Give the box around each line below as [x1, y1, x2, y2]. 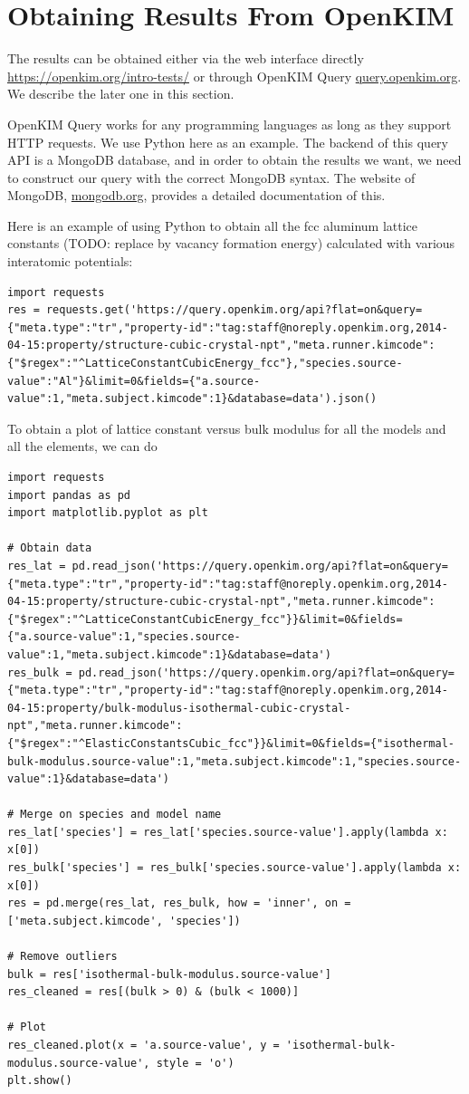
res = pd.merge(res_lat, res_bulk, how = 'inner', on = [7, 897, 351, 910]
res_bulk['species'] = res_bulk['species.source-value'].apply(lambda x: [7, 861, 462, 875]
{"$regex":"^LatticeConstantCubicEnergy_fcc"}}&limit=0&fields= [7, 612, 403, 626]
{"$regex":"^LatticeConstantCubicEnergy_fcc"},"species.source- [7, 357, 403, 370]
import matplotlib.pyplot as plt [7, 506, 208, 520]
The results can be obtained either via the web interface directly [7, 49, 364, 68]
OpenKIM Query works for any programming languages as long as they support [7, 114, 452, 133]
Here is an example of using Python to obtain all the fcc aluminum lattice [7, 216, 418, 235]
